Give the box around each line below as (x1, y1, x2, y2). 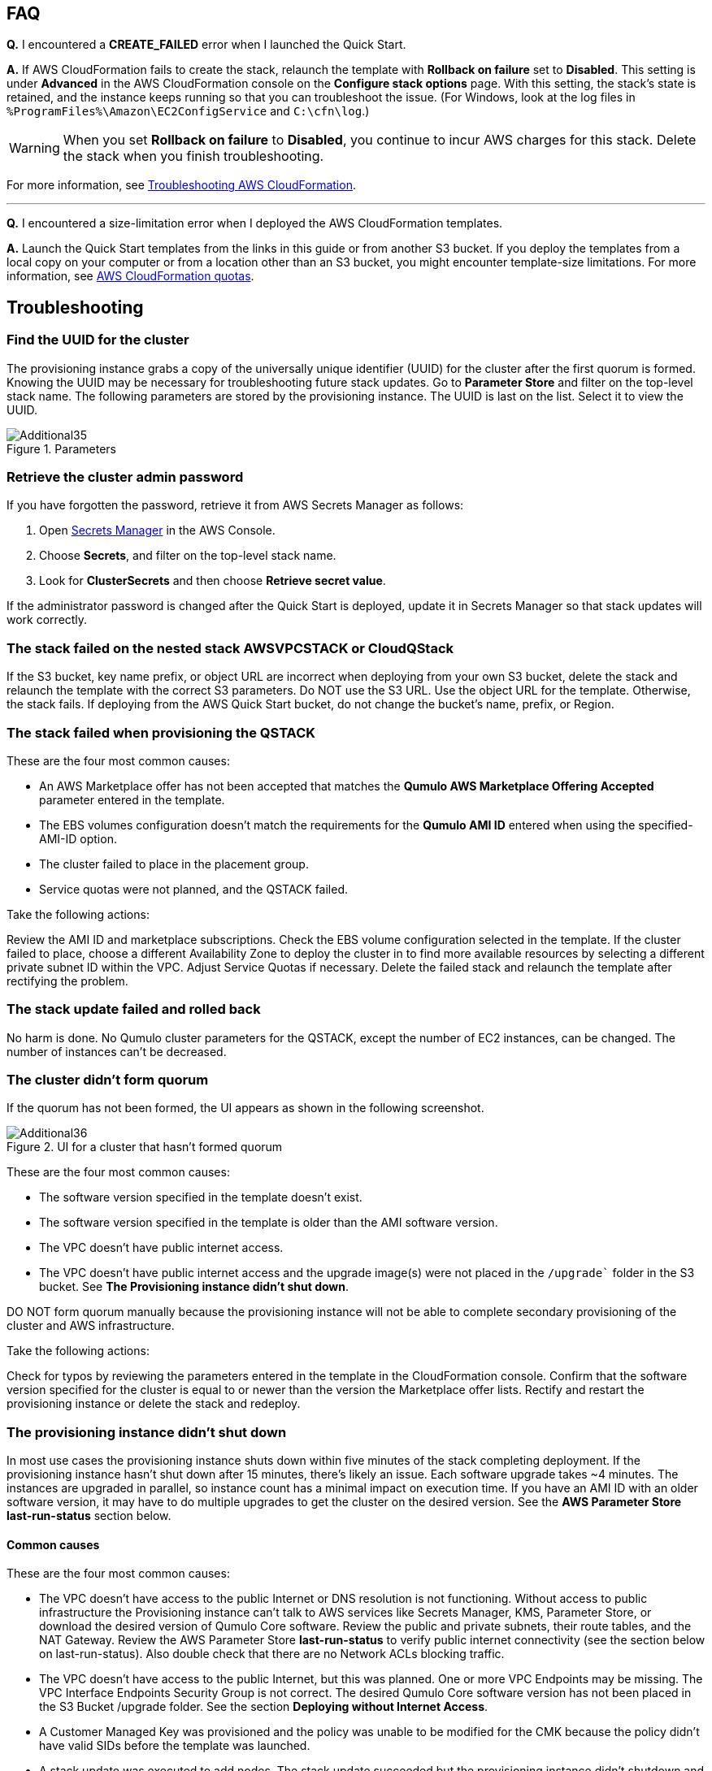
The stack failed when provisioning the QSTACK (7, 724, 316, 741)
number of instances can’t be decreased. (7, 1044, 227, 1059)
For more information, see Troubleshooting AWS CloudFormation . (7, 178, 356, 193)
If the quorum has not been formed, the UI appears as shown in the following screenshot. (7, 1101, 484, 1115)
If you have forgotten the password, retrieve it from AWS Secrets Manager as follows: (7, 498, 464, 513)
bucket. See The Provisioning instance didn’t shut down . (39, 1280, 349, 1294)
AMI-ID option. (39, 831, 117, 846)
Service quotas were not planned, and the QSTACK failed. (39, 881, 349, 896)
